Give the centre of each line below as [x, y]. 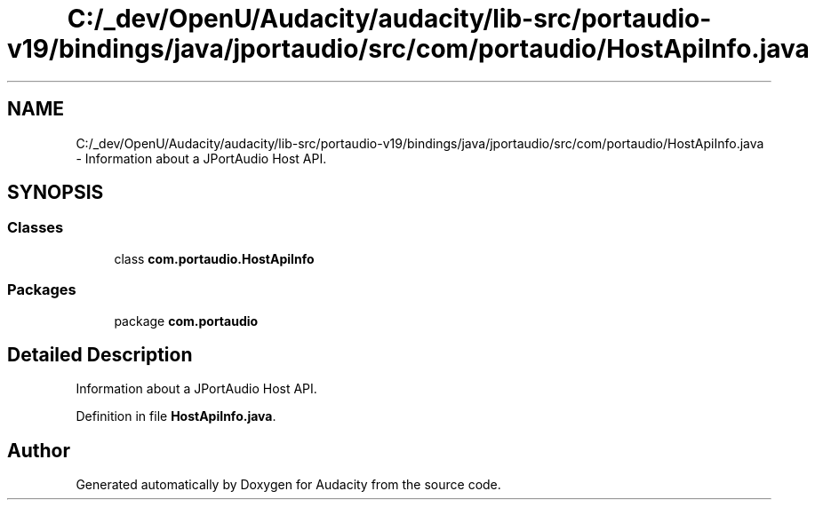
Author [39, 450]
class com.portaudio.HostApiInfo [214, 258]
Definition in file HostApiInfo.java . [176, 416]
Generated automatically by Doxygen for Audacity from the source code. [288, 485]
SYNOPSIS [56, 193]
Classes [36, 228]
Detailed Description [100, 354]
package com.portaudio [186, 321]
